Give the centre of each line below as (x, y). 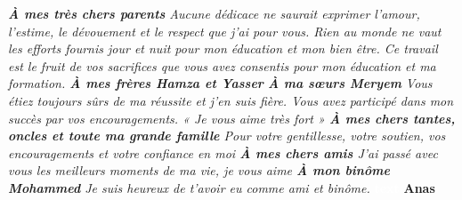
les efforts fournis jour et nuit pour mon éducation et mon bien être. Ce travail (223, 48)
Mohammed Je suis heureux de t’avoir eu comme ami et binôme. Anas (222, 187)
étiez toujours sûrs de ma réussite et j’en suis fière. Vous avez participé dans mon (231, 100)
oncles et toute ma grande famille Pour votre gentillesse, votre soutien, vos (227, 136)
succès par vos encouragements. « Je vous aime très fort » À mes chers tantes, (232, 118)
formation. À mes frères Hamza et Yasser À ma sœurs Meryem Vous (220, 83)
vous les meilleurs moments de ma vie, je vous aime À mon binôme (199, 170)
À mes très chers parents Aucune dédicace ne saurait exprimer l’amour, (214, 13)
